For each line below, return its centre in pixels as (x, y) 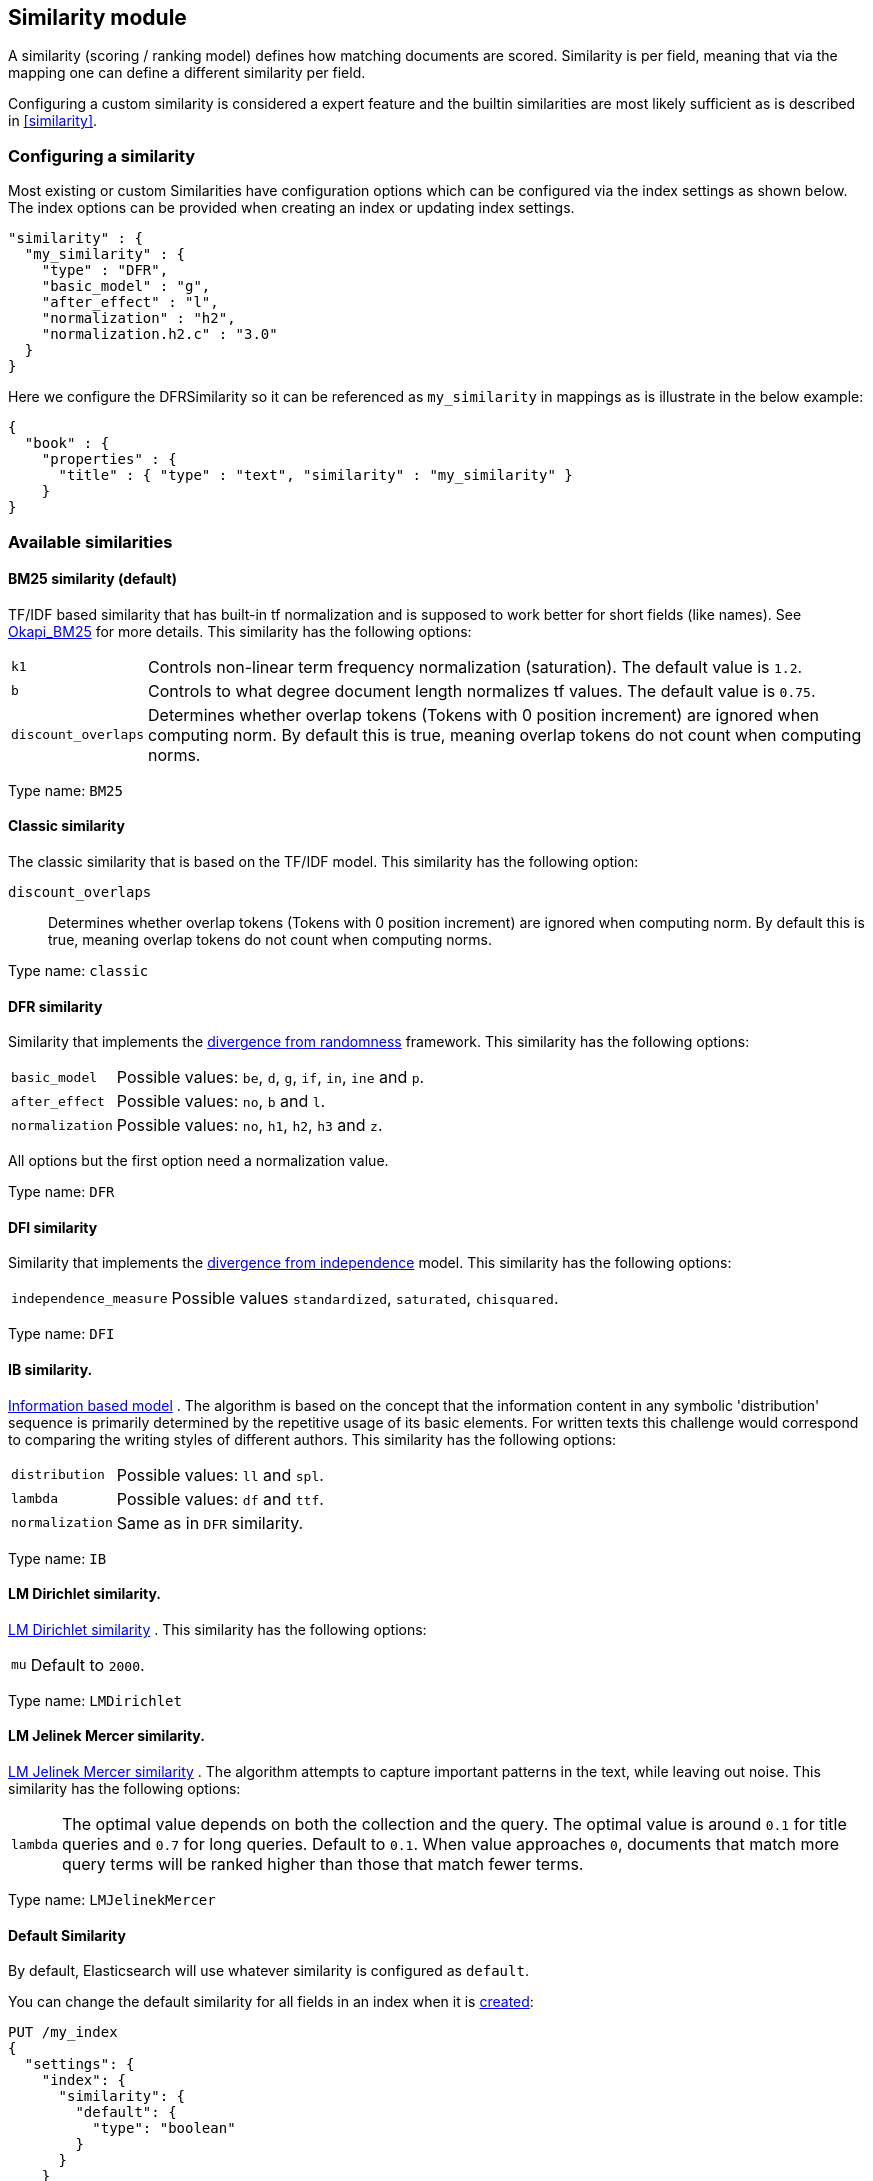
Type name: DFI (61, 1334)
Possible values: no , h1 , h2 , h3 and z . (249, 1125)
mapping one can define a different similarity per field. (187, 73)
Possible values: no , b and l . (221, 1101)
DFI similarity (53, 1227)
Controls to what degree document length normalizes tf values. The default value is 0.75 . (482, 690)
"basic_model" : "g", (126, 286)
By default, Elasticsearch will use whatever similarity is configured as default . (268, 1971)
